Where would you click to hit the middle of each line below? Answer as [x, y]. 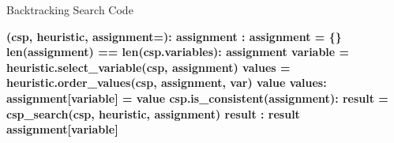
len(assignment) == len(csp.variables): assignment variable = [178, 52]
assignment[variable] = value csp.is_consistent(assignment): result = [197, 98]
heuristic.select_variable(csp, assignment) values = [148, 67]
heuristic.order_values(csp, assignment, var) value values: [167, 83]
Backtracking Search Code [70, 9]
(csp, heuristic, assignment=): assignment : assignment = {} [174, 36]
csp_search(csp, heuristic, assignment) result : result [153, 113]
